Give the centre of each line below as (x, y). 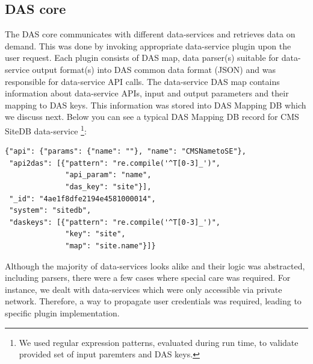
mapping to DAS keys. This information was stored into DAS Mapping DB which (156, 105)
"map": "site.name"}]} (110, 246)
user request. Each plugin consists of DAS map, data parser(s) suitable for (142, 58)
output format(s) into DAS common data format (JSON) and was (154, 69)
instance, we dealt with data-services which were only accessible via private (144, 289)
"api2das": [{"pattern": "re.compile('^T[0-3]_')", (115, 163)
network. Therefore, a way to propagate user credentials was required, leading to (153, 301)
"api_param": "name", (108, 175)
